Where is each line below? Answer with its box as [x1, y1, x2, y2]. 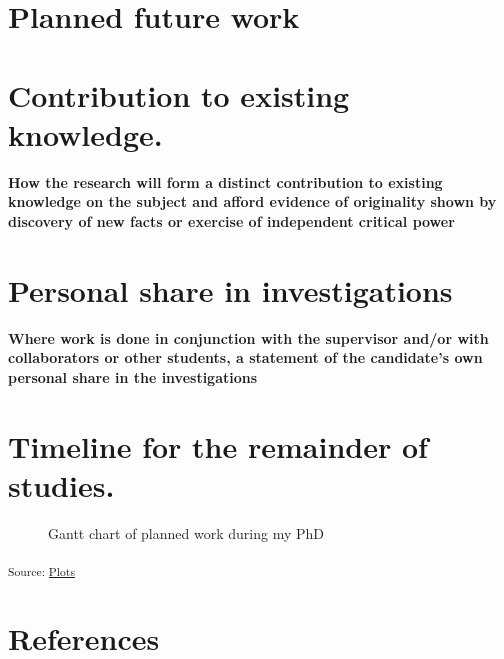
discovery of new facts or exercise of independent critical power [8, 210, 455, 231]
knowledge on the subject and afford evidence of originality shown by [8, 191, 497, 212]
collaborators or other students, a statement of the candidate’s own [8, 347, 483, 368]
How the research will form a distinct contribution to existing [8, 171, 443, 192]
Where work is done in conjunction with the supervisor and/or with [8, 327, 489, 348]
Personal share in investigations [8, 269, 453, 310]
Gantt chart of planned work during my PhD [48, 522, 324, 543]
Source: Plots [8, 563, 75, 580]
